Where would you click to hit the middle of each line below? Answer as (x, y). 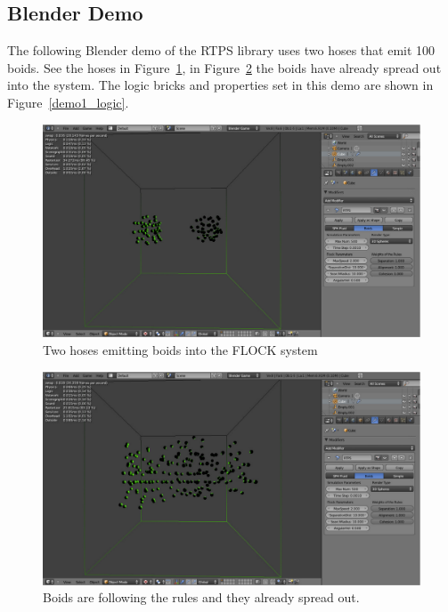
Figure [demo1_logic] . (68, 102)
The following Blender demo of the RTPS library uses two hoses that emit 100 (221, 50)
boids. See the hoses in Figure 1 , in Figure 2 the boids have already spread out (224, 67)
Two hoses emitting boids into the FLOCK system (180, 349)
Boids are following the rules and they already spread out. (201, 597)
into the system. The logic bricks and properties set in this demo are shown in (220, 85)
